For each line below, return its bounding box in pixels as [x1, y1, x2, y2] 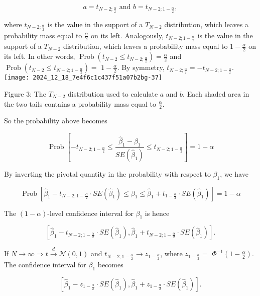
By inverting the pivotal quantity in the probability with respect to [4, 168, 211, 179]
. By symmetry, [117, 62, 165, 72]
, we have [220, 168, 248, 179]
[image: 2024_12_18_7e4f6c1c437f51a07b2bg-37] [4, 74, 162, 82]
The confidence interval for [4, 259, 86, 270]
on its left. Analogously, [90, 30, 164, 40]
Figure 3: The [4, 88, 46, 99]
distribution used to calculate [67, 88, 158, 99]
